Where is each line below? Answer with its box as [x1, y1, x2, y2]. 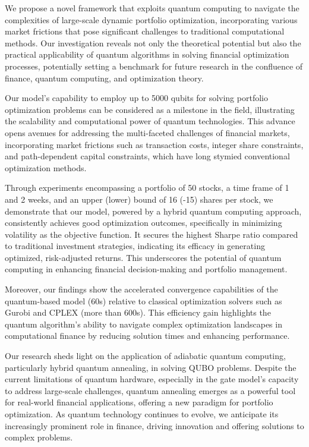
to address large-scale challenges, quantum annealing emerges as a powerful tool [5, 384, 296, 396]
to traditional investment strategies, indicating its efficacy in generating [5, 240, 265, 252]
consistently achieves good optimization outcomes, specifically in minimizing [5, 216, 282, 229]
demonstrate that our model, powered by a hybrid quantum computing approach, [5, 204, 302, 217]
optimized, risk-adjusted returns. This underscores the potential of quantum [5, 251, 282, 263]
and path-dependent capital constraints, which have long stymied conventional [5, 150, 290, 162]
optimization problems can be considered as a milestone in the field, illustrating [5, 103, 295, 115]
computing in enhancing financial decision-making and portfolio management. [5, 263, 288, 275]
